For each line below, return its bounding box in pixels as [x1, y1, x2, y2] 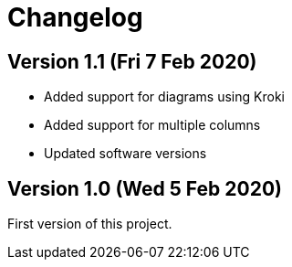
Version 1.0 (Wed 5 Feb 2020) [7, 176, 282, 200]
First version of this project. [7, 216, 172, 232]
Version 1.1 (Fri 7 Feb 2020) [7, 49, 257, 73]
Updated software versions [44, 145, 207, 162]
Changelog [7, 2, 143, 33]
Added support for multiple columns [44, 117, 261, 133]
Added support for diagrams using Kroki [44, 89, 285, 105]
